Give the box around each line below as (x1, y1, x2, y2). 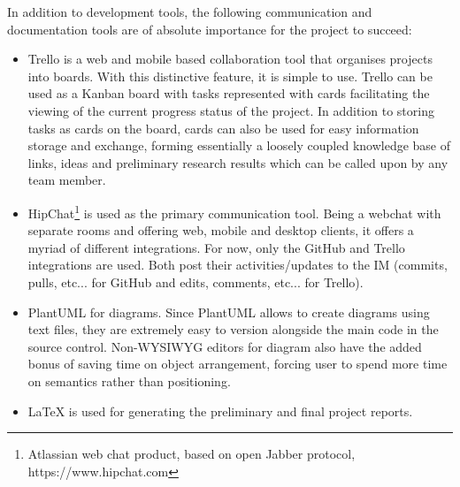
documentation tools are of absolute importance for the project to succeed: (7, 19, 412, 38)
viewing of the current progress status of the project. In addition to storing (27, 101, 434, 119)
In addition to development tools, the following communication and (7, 3, 372, 20)
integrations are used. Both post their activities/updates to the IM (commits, (27, 255, 448, 274)
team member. (27, 171, 106, 189)
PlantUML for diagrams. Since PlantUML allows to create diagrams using (27, 302, 430, 321)
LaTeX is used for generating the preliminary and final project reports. (27, 401, 413, 420)
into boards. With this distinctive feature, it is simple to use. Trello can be (27, 66, 433, 85)
